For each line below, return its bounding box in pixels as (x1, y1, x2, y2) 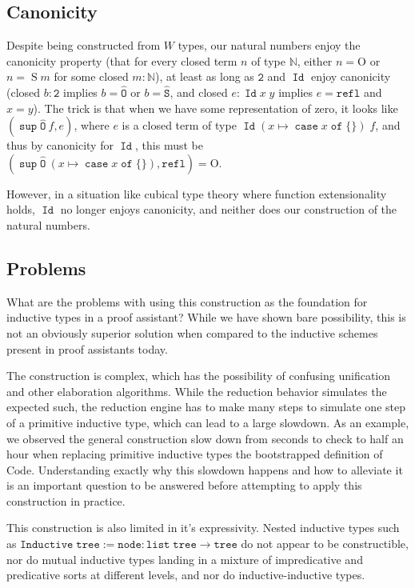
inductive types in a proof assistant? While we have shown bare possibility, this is (6, 309, 406, 326)
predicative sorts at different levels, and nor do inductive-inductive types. (6, 566, 365, 583)
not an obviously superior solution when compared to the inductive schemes (6, 324, 378, 341)
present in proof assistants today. (6, 340, 168, 357)
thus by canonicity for (6, 137, 114, 154)
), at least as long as (155, 68, 254, 85)
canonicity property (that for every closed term (6, 52, 237, 69)
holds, (6, 201, 35, 218)
